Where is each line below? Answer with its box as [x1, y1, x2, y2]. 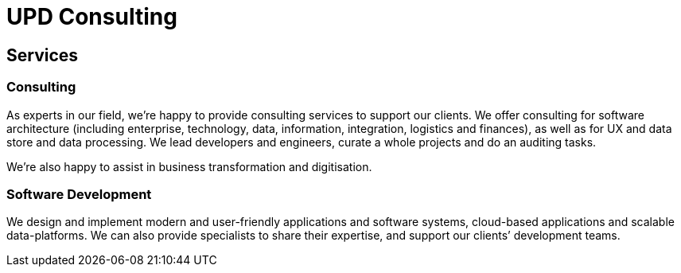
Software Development [6, 185, 152, 202]
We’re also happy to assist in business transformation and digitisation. [6, 159, 372, 174]
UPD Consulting [6, 3, 177, 30]
